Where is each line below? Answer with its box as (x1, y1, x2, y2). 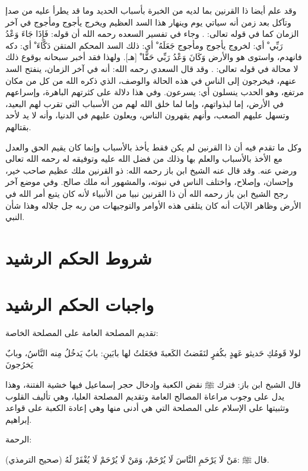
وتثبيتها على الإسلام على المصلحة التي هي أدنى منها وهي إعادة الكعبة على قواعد (5, 401, 290, 414)
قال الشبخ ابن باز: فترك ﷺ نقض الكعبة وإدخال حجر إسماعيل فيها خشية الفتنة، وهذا (5, 378, 301, 390)
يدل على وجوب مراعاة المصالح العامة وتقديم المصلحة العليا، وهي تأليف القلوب (5, 390, 285, 402)
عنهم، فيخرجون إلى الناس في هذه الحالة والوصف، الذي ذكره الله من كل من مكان (5, 74, 297, 86)
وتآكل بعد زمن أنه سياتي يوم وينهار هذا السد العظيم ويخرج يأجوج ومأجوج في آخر (5, 15, 291, 28)
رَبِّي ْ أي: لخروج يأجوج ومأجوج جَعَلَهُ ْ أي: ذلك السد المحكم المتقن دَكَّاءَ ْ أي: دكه (5, 39, 283, 51)
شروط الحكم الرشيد (5, 245, 152, 269)
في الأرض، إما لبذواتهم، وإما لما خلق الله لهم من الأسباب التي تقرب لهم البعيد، (5, 97, 284, 109)
